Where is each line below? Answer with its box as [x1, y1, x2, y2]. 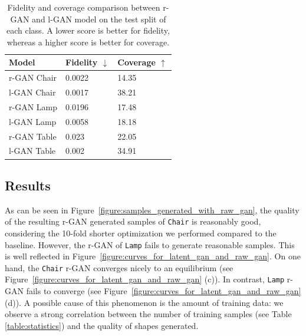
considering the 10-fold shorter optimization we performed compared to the [5, 226, 277, 239]
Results [5, 176, 51, 194]
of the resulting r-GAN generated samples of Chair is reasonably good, [5, 215, 261, 228]
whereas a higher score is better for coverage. [6, 35, 170, 48]
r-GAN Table [9, 130, 57, 142]
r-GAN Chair [9, 71, 57, 84]
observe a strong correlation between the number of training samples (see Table [5, 308, 292, 320]
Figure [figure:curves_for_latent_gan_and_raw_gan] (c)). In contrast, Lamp [5, 273, 285, 285]
